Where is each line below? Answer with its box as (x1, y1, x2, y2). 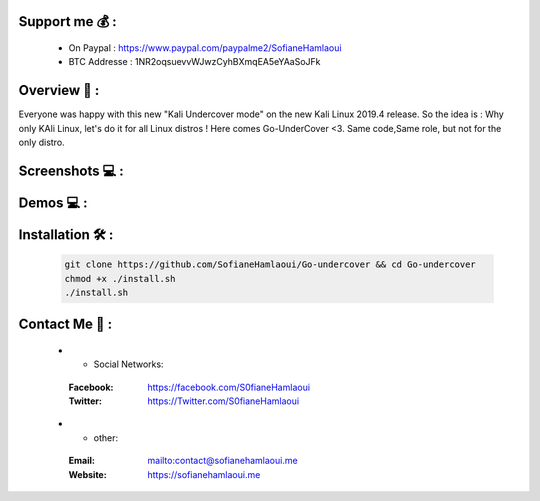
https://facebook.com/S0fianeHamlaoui (147, 381, 310, 393)
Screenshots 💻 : (18, 162, 124, 179)
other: (93, 431, 119, 444)
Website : (68, 468, 107, 480)
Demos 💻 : (18, 194, 88, 211)
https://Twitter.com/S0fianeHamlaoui (147, 395, 300, 407)
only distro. (18, 136, 65, 149)
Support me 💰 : (18, 13, 117, 30)
